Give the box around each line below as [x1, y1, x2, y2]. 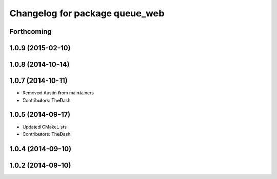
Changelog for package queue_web [9, 8, 165, 19]
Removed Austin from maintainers [22, 90, 94, 96]
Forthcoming [9, 27, 52, 36]
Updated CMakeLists [22, 124, 67, 130]
